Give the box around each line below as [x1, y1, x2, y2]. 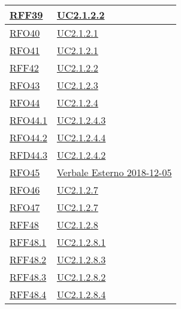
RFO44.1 [10, 113, 47, 127]
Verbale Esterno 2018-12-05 [56, 165, 172, 179]
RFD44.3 [10, 148, 47, 162]
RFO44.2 [10, 130, 47, 144]
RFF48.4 [10, 287, 47, 301]
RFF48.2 [10, 252, 47, 266]
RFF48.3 [10, 270, 47, 284]
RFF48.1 [10, 235, 47, 249]
